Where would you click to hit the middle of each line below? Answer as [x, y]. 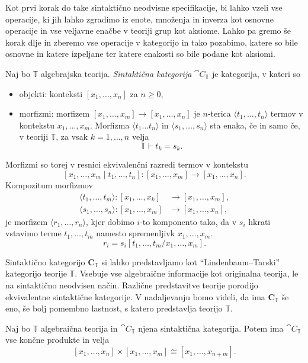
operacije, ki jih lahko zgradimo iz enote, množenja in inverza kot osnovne [139, 19]
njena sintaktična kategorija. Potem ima [211, 328]
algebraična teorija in [79, 328]
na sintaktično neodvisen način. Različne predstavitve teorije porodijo [132, 285]
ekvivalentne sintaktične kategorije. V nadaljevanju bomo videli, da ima [135, 296]
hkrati [259, 221]
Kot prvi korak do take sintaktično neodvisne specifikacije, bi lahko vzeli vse [144, 7]
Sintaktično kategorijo [45, 261]
